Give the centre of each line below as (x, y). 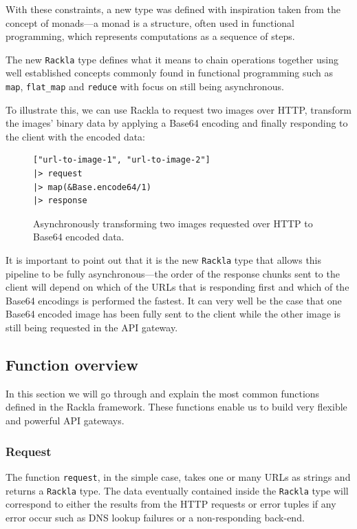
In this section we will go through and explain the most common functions (163, 393)
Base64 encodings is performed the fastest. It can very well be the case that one (174, 300)
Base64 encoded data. (79, 237)
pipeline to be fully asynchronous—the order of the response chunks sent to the (173, 273)
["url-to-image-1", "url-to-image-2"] (122, 160)
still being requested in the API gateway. (92, 328)
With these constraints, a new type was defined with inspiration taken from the (173, 9)
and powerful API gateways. (65, 421)
